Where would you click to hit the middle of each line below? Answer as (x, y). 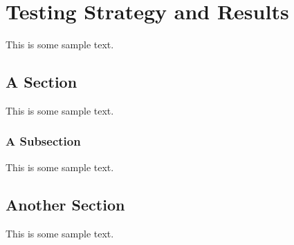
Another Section (65, 204)
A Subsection (43, 141)
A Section (42, 82)
